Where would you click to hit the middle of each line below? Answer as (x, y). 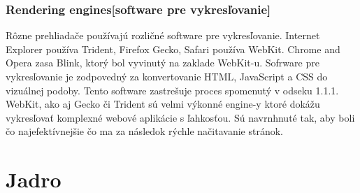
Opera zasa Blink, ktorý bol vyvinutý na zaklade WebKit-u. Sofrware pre (163, 63)
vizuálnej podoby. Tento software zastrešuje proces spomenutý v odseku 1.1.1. (172, 90)
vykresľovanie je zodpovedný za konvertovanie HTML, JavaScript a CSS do (167, 76)
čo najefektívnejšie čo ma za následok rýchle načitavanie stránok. (144, 131)
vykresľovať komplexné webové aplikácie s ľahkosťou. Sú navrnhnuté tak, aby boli (180, 117)
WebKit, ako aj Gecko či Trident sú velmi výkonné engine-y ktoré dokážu (163, 104)
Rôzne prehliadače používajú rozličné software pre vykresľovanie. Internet (163, 35)
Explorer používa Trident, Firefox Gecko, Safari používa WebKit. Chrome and (173, 49)
